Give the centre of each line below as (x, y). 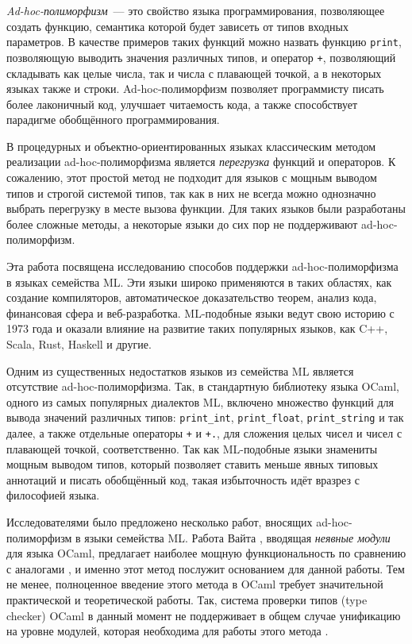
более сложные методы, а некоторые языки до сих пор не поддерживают (182, 224)
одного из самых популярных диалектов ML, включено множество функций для (200, 401)
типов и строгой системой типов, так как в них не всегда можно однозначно (191, 193)
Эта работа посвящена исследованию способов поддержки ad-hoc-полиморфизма (202, 266)
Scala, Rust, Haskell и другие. (79, 344)
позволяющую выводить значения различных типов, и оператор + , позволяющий (201, 57)
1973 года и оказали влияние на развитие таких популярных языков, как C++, (197, 328)
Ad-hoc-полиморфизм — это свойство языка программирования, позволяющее (196, 10)
